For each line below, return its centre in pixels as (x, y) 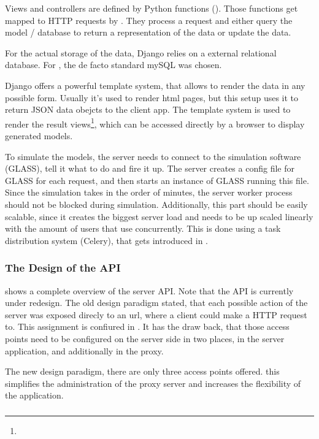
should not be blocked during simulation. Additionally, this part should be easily (156, 204)
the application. (34, 395)
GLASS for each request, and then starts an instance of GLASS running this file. (157, 180)
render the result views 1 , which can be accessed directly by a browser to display (155, 123)
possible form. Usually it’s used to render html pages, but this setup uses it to (152, 97)
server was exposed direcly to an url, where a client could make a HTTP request (156, 314)
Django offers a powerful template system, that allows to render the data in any (155, 85)
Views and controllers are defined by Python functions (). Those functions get (152, 8)
